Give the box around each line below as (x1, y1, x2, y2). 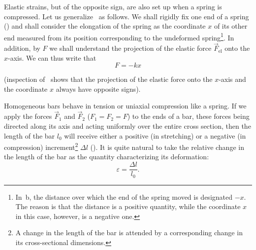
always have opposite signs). (56, 84, 141, 94)
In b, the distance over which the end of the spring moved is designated (15, 191, 232, 202)
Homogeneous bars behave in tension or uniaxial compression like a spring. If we (4, 100, 247, 110)
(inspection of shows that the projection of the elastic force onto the (4, 74, 213, 84)
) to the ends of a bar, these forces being (127, 111, 250, 121)
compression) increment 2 (4, 141, 78, 152)
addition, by (4, 43, 40, 53)
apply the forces (4, 111, 52, 121)
